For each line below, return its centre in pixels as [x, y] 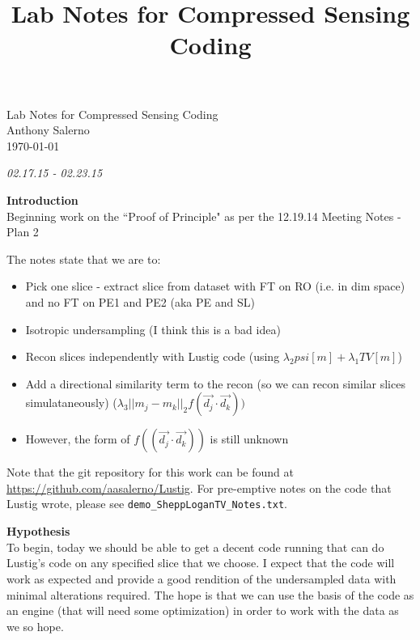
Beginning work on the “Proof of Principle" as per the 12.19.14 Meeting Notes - [204, 216]
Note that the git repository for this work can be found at [150, 472]
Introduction [42, 199]
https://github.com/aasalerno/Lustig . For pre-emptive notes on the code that [199, 487]
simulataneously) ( [71, 403]
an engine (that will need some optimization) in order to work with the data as [203, 610]
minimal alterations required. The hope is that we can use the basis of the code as [210, 594]
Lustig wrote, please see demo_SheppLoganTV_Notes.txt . [147, 504]
